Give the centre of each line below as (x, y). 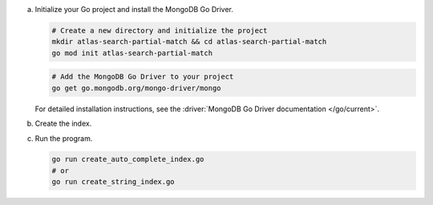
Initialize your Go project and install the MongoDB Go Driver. (134, 9)
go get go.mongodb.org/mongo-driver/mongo (136, 88)
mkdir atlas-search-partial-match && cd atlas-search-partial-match (189, 42)
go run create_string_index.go (113, 182)
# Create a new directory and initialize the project (160, 30)
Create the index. (63, 123)
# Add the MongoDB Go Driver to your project (143, 77)
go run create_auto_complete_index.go (128, 159)
